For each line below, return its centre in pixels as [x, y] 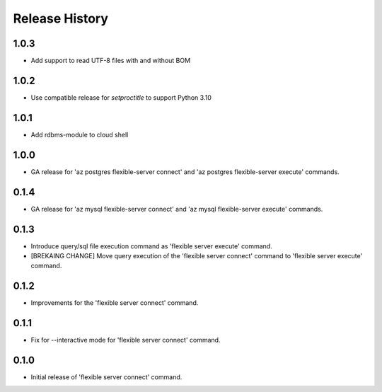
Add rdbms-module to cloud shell [80, 134]
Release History [61, 18]
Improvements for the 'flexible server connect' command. [115, 303]
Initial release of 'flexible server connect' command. [106, 377]
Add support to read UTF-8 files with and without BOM [111, 61]
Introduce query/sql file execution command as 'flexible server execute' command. [151, 246]
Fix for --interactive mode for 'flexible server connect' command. [126, 340]
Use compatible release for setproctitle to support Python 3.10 [121, 97]
